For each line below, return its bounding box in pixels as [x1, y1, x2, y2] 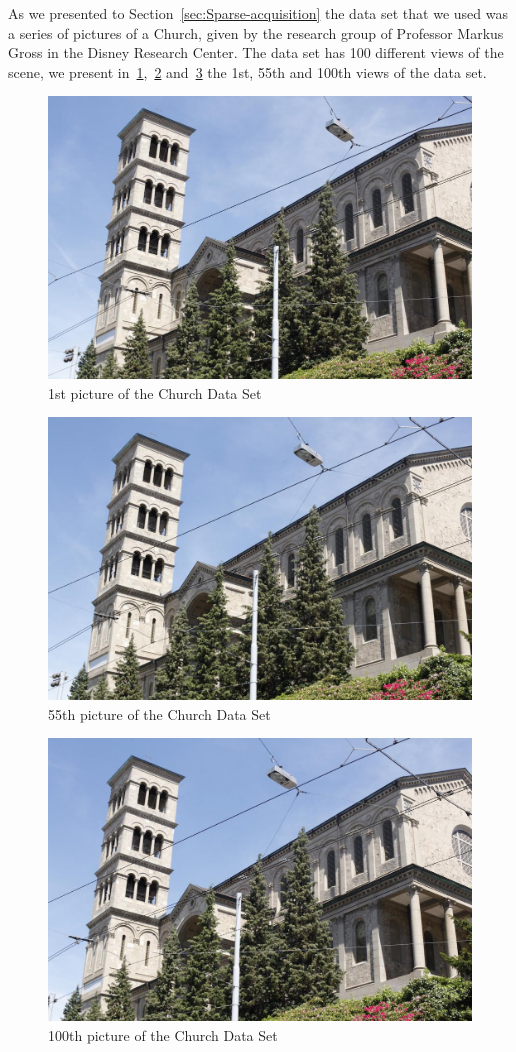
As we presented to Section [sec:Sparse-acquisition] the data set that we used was [8, 3, 508, 23]
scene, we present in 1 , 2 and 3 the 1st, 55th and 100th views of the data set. [8, 61, 487, 82]
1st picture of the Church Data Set [48, 382, 262, 403]
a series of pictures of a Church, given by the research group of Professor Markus [8, 22, 504, 43]
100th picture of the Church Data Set [48, 1024, 278, 1045]
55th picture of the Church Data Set [48, 703, 271, 724]
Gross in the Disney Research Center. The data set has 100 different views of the [8, 42, 504, 63]
